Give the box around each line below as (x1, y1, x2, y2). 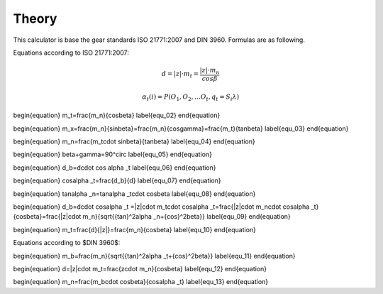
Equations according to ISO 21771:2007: (13, 48, 129, 57)
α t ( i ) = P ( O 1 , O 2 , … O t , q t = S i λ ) (142, 92, 240, 102)
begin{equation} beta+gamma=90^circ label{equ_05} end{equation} (13, 150, 213, 159)
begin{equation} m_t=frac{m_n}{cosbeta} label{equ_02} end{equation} (13, 111, 221, 120)
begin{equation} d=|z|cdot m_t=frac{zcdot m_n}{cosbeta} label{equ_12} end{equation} (13, 264, 267, 273)
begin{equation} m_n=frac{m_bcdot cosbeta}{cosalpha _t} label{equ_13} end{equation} (13, 278, 269, 286)
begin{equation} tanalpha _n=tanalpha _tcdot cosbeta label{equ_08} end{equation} (13, 189, 256, 198)
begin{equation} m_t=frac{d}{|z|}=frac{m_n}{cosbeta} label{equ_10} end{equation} (13, 225, 257, 234)
